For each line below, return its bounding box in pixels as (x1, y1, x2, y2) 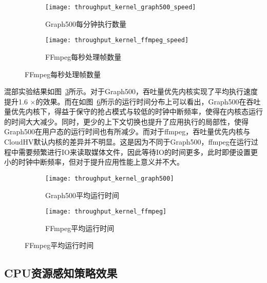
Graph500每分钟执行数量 (45, 18, 127, 29)
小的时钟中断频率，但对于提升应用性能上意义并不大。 (4, 156, 184, 167)
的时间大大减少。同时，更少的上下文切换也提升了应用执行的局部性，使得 (4, 116, 249, 127)
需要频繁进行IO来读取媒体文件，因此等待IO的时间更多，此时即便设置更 (18, 146, 258, 157)
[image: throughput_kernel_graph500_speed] (45, 4, 196, 11)
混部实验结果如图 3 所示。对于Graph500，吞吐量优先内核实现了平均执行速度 (4, 86, 258, 97)
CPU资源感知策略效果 (4, 265, 118, 281)
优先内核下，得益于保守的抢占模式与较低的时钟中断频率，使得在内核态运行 (11, 106, 263, 117)
